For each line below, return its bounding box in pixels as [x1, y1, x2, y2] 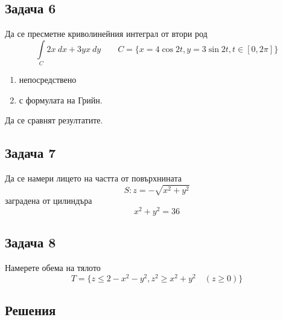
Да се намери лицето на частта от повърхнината [5, 172, 182, 184]
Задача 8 [5, 233, 56, 252]
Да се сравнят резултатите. [5, 114, 103, 126]
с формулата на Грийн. [19, 93, 103, 106]
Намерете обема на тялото [5, 261, 101, 274]
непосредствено [19, 73, 77, 86]
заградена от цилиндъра [5, 194, 92, 207]
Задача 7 [5, 143, 56, 162]
